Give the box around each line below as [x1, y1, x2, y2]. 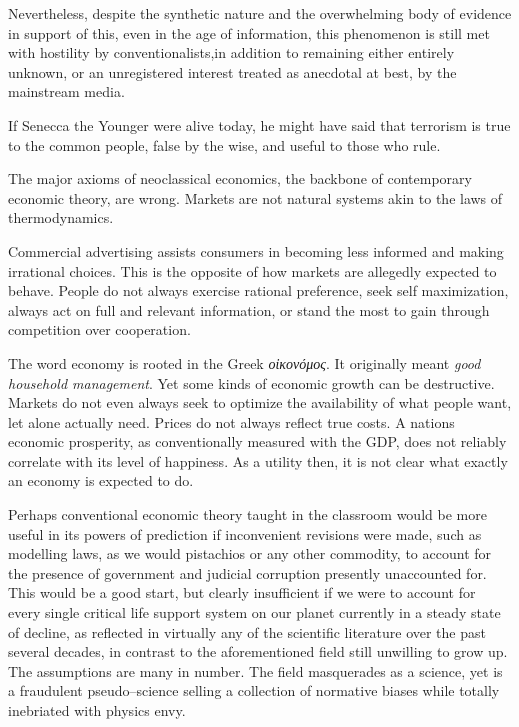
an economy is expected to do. [8, 470, 194, 491]
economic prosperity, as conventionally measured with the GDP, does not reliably [8, 431, 507, 452]
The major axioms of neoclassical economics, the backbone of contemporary [8, 168, 472, 189]
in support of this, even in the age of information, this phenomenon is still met [8, 22, 490, 43]
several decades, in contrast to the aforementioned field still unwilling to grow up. [8, 641, 508, 662]
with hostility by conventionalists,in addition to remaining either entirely [8, 42, 455, 63]
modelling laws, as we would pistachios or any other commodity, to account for [8, 543, 492, 564]
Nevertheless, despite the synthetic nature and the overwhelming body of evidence [8, 3, 512, 23]
